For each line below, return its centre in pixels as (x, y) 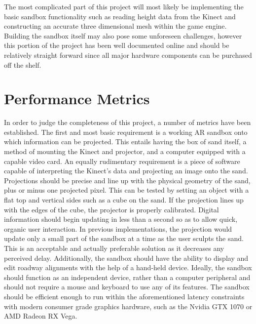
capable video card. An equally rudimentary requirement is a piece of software (122, 161)
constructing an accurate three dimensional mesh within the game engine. (115, 26)
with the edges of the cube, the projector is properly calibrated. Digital (111, 209)
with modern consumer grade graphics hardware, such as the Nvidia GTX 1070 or (128, 306)
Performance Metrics (77, 99)
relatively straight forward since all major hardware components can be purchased (128, 55)
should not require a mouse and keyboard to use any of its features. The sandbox (127, 287)
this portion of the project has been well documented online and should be (117, 45)
